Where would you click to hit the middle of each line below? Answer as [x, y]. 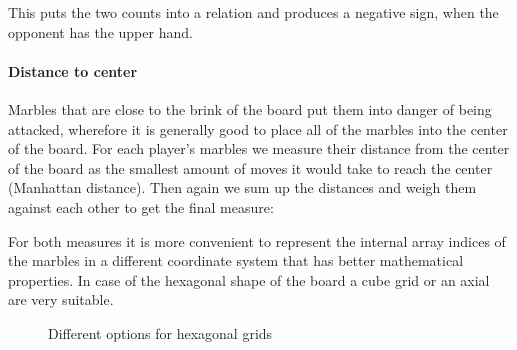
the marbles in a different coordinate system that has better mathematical [236, 260]
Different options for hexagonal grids [160, 332]
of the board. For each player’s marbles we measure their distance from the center [259, 148]
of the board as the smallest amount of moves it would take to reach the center [250, 167]
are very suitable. [61, 299]
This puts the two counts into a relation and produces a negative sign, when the [253, 12]
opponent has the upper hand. [100, 31]
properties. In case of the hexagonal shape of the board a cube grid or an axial [249, 279]
